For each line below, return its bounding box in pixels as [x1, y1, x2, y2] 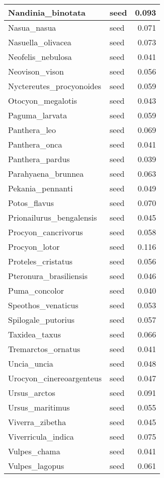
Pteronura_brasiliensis [8, 270, 88, 282]
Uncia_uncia [8, 358, 53, 369]
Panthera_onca [8, 139, 62, 150]
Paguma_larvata [8, 109, 67, 121]
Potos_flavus [8, 197, 54, 209]
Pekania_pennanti [8, 182, 73, 194]
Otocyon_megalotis [8, 95, 77, 106]
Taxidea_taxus [8, 328, 61, 340]
